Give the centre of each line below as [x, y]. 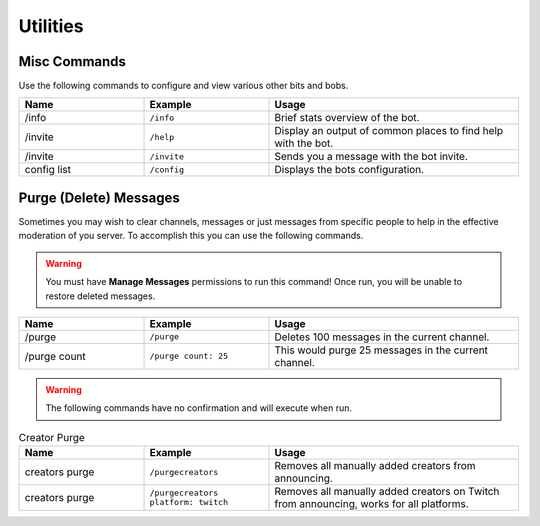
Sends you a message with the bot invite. [371, 157]
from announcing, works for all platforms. [371, 504]
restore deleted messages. [100, 296]
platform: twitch [189, 502]
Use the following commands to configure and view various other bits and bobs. [183, 86]
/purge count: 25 [189, 356]
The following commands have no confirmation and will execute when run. [199, 408]
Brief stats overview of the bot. [347, 118]
